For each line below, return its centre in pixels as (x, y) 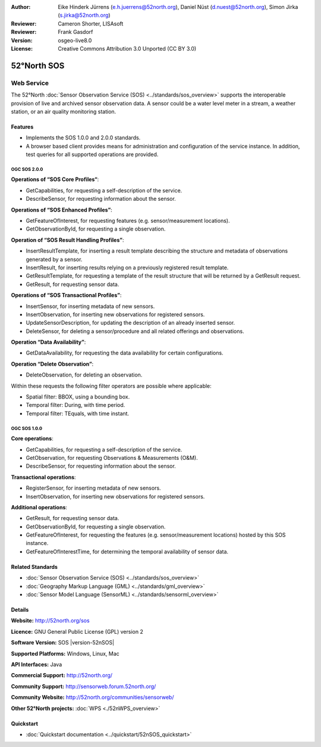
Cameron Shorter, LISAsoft (91, 23)
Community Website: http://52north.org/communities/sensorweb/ (92, 698)
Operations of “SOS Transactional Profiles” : (66, 295)
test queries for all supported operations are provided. (92, 154)
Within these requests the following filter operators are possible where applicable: (111, 386)
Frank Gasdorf (75, 32)
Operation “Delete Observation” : (52, 364)
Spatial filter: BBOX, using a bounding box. (78, 397)
